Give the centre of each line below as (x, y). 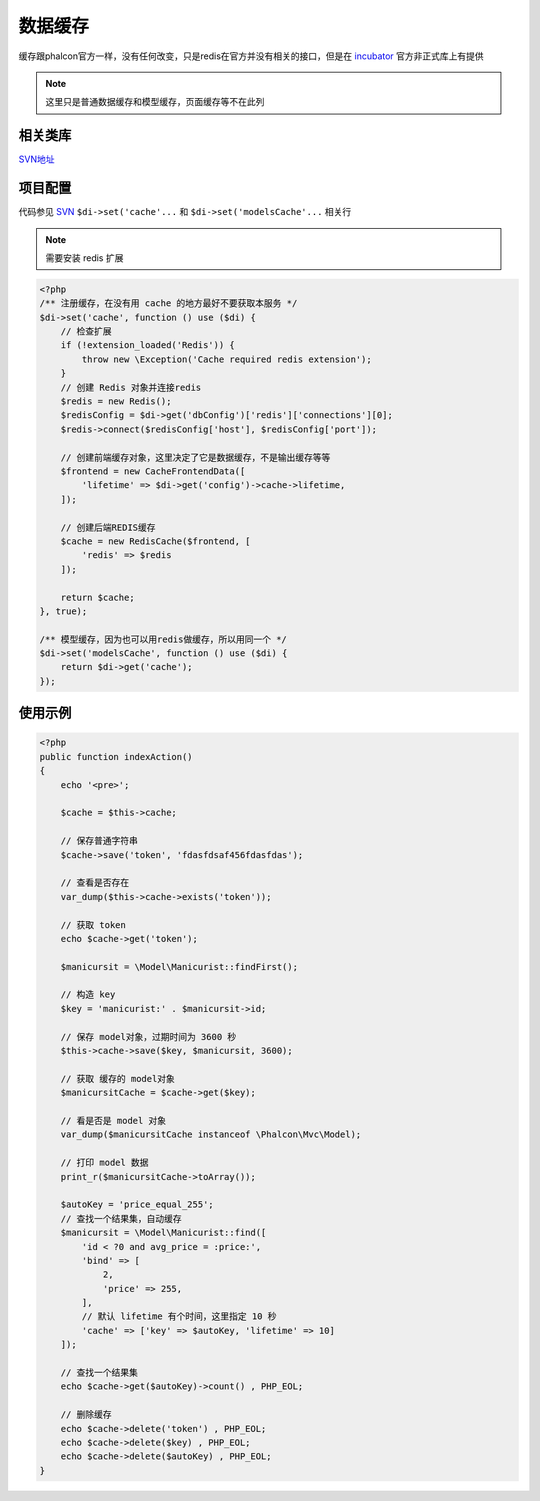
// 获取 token (93, 924)
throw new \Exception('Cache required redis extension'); (226, 359)
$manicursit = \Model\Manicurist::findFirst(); (179, 966)
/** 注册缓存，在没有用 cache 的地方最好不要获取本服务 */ (168, 303)
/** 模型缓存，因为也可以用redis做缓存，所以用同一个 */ (163, 639)
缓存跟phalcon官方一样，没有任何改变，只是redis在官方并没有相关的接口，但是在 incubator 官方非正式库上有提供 (251, 56)
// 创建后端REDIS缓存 (108, 527)
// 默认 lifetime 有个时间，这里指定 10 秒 (179, 1316)
